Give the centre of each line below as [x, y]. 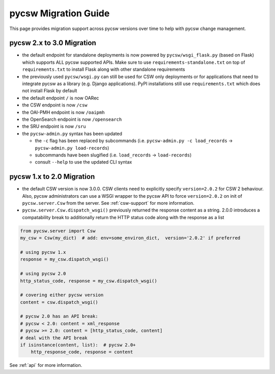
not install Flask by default [50, 91]
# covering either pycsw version [62, 295]
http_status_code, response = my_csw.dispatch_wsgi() [89, 281]
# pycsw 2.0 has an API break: [59, 316]
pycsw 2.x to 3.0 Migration [53, 43]
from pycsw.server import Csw [58, 231]
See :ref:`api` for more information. [46, 365]
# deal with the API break [54, 338]
